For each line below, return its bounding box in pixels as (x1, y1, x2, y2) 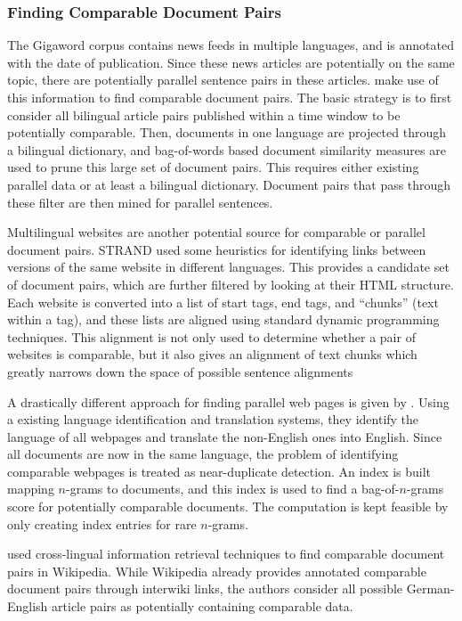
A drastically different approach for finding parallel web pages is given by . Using (7, 392, 450, 411)
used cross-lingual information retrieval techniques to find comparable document (7, 544, 445, 563)
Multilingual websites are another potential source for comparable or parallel (7, 223, 426, 241)
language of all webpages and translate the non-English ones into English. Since (7, 427, 442, 445)
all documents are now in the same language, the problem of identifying (7, 445, 399, 463)
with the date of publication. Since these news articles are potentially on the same (7, 53, 455, 71)
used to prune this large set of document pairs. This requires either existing (7, 158, 419, 176)
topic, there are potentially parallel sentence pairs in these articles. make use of (7, 70, 439, 89)
